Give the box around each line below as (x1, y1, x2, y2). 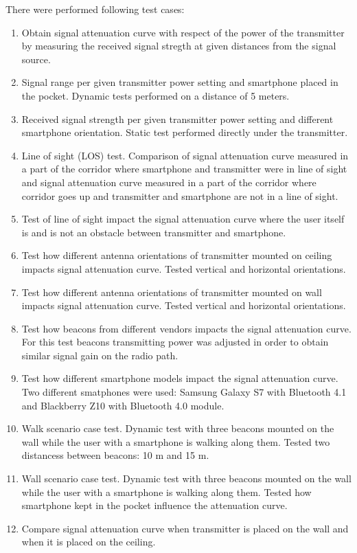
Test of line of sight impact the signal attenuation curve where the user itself (21, 212, 345, 226)
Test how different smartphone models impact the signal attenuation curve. (21, 371, 338, 385)
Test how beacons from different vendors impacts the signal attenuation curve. (21, 321, 352, 335)
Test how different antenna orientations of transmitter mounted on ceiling (21, 248, 332, 262)
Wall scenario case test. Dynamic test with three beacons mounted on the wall (21, 471, 352, 486)
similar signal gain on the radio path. (21, 348, 178, 362)
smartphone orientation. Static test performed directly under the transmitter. (21, 125, 348, 139)
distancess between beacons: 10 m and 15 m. (21, 448, 209, 462)
